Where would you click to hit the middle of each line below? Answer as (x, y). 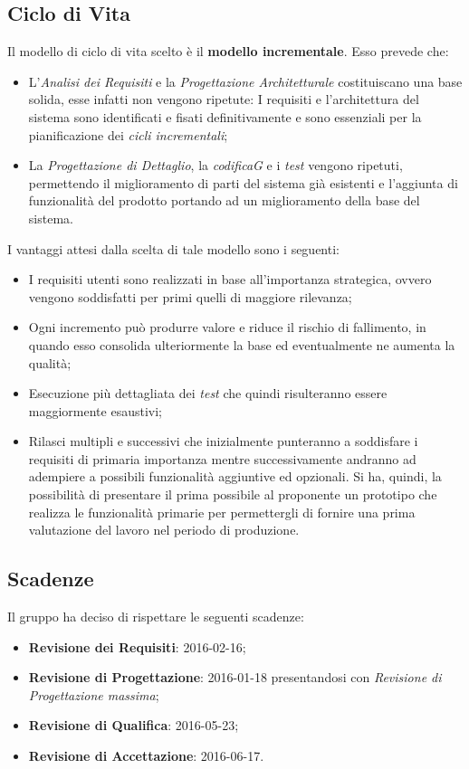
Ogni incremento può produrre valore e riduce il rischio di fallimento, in (227, 327)
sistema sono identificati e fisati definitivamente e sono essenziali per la (225, 116)
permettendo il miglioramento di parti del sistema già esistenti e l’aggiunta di (243, 182)
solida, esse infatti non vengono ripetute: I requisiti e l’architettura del (224, 99)
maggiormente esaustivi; (95, 410)
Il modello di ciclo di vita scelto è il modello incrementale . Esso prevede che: (228, 51)
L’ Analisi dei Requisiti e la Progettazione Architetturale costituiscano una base (245, 81)
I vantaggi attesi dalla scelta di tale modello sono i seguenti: (173, 248)
